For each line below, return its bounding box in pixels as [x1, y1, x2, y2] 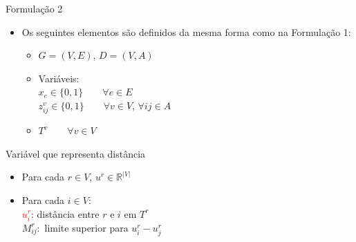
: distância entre [31, 206, 100, 221]
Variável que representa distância [6, 146, 146, 160]
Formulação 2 [6, 1, 63, 15]
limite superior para [44, 220, 129, 234]
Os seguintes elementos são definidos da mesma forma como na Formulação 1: [21, 24, 351, 39]
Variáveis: [38, 71, 79, 85]
